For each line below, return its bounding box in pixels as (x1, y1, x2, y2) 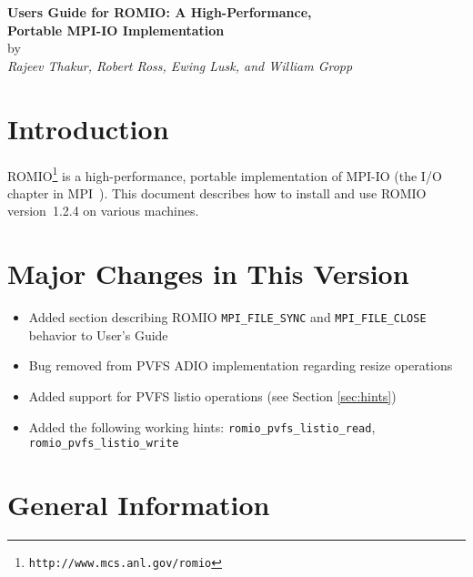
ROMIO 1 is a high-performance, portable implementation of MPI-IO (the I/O (7, 163, 442, 185)
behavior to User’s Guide (28, 325, 168, 344)
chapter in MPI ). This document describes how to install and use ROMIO (7, 183, 427, 202)
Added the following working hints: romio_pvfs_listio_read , (28, 417, 376, 436)
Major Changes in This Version (7, 255, 409, 292)
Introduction (7, 109, 169, 147)
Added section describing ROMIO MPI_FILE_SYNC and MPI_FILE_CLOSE (28, 308, 427, 327)
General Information (7, 486, 270, 522)
